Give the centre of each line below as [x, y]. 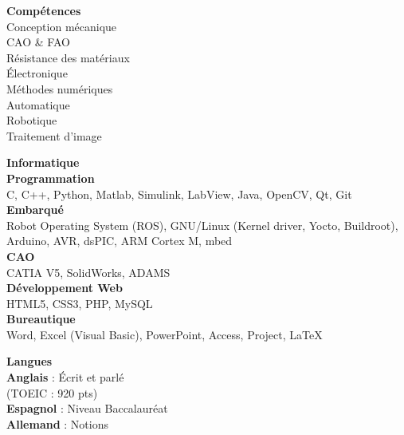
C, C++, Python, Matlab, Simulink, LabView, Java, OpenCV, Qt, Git [179, 194]
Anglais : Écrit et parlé [65, 377]
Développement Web [65, 288]
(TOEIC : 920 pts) [52, 392]
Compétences [44, 10]
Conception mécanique [62, 26]
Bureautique [41, 319]
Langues [29, 361]
